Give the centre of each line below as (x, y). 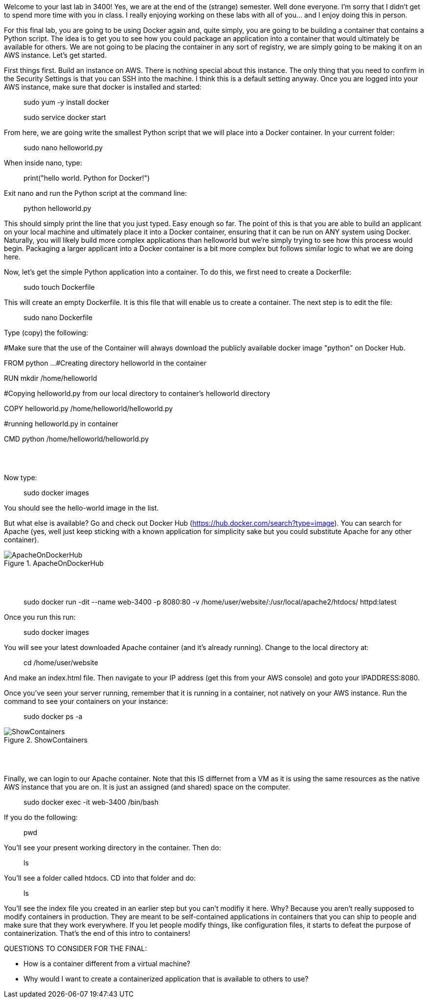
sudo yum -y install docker (67, 102)
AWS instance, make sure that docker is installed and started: (103, 87)
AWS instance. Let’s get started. (55, 55)
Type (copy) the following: (46, 333)
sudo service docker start (65, 117)
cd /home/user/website (61, 663)
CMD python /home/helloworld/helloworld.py (77, 439)
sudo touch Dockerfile (59, 287)
